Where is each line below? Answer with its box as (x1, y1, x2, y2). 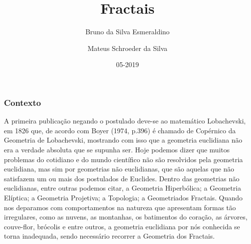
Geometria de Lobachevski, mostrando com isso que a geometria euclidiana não (4, 135, 243, 145)
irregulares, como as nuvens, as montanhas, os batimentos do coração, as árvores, (4, 212, 248, 222)
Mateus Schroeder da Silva (87, 43, 168, 53)
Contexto (4, 96, 41, 108)
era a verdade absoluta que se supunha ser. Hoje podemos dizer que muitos (4, 144, 230, 154)
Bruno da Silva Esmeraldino (85, 26, 170, 37)
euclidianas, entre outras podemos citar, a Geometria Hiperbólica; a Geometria (4, 183, 241, 193)
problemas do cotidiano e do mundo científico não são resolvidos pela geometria (4, 154, 243, 164)
